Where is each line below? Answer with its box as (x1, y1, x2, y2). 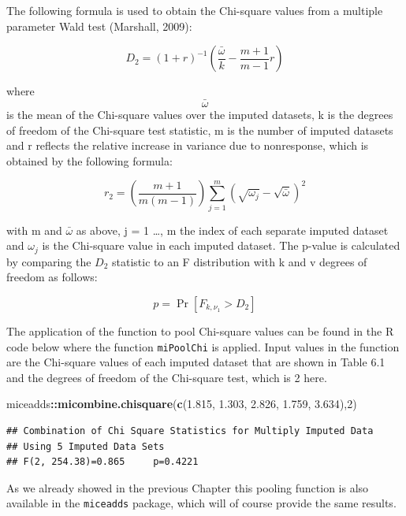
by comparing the (6, 253, 91, 269)
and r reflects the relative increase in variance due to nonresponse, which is (6, 137, 369, 154)
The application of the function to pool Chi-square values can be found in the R (6, 322, 394, 339)
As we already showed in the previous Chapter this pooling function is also (6, 479, 369, 496)
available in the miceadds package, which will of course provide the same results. (6, 495, 397, 511)
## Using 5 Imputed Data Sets (6, 440, 165, 452)
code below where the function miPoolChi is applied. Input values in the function (6, 338, 400, 355)
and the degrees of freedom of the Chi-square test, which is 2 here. (6, 369, 327, 385)
